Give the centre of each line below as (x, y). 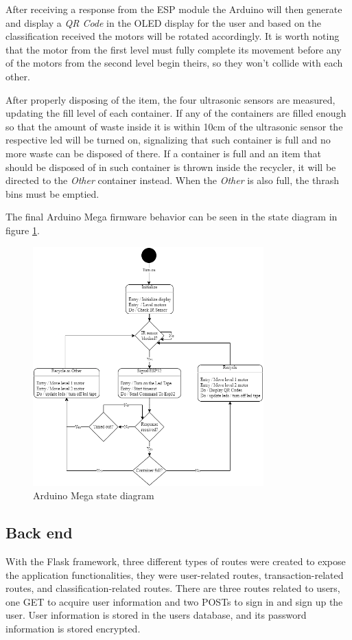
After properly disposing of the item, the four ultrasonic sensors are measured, (171, 99)
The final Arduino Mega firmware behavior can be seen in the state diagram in (172, 217)
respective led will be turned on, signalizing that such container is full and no (168, 140)
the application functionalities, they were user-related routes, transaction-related (175, 574)
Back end (39, 533)
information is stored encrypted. (73, 628)
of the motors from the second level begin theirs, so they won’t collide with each (174, 63)
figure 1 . (23, 230)
